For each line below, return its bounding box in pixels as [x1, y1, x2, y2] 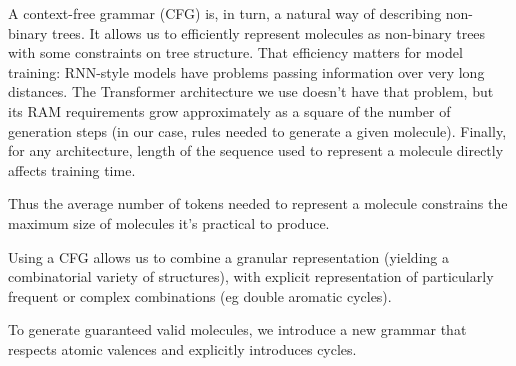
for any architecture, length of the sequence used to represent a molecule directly [8, 140, 504, 161]
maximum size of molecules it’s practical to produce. [8, 212, 330, 233]
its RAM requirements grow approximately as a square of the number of [8, 100, 451, 121]
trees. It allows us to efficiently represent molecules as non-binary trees [52, 22, 486, 43]
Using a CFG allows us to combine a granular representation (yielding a [8, 246, 449, 267]
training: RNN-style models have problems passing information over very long [8, 61, 485, 82]
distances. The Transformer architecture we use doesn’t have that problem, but [8, 81, 494, 102]
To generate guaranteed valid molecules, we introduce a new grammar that [8, 319, 467, 340]
